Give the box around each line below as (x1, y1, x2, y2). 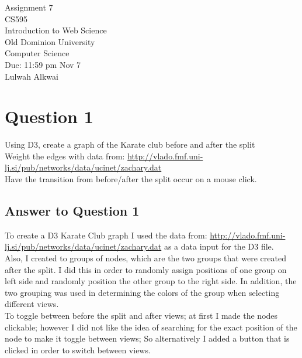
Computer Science (5, 47, 70, 59)
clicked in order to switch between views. (5, 343, 151, 356)
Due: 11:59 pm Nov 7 (5, 58, 81, 70)
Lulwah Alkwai (5, 70, 58, 82)
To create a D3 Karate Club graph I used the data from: (5, 229, 207, 241)
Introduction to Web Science (5, 24, 107, 36)
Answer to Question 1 (5, 202, 140, 220)
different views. (5, 298, 59, 310)
